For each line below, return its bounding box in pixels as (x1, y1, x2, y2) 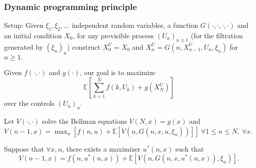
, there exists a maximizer (62, 143, 141, 154)
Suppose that (4, 143, 44, 154)
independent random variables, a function (71, 20, 198, 30)
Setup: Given (4, 20, 44, 30)
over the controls (4, 98, 55, 108)
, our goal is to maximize (79, 67, 156, 77)
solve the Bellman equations (42, 116, 127, 126)
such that (175, 143, 204, 154)
